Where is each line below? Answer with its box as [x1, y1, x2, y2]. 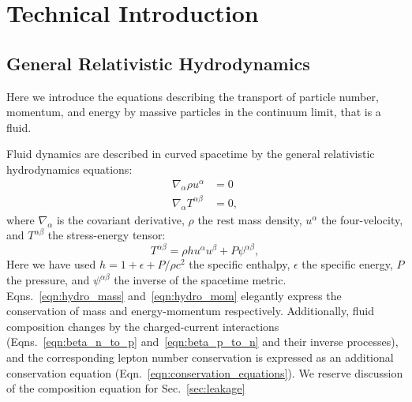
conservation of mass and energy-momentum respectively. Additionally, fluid [6, 302, 374, 319]
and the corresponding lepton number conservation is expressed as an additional [6, 349, 394, 366]
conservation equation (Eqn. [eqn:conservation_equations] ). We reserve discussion [6, 364, 403, 381]
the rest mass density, [197, 211, 302, 227]
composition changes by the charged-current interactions [6, 317, 279, 334]
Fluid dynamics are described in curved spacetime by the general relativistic [6, 145, 375, 162]
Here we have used [6, 256, 96, 272]
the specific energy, [302, 256, 393, 272]
